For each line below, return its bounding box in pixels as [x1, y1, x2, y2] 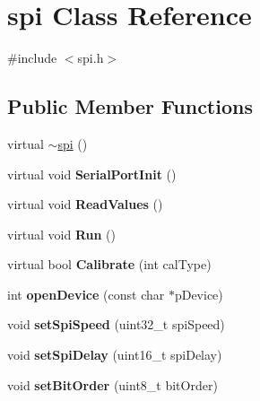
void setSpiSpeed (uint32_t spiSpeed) [7, 315, 225, 334]
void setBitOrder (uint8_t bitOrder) [7, 375, 218, 394]
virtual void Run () [7, 224, 116, 243]
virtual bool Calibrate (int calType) [7, 255, 212, 274]
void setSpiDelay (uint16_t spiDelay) [7, 345, 222, 364]
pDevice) [174, 284, 223, 303]
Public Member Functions [7, 92, 253, 120]
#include [7, 48, 57, 67]
